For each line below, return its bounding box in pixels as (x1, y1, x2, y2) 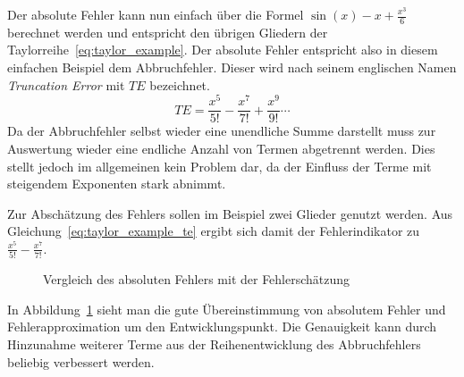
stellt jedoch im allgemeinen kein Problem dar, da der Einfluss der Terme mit (7, 156, 432, 175)
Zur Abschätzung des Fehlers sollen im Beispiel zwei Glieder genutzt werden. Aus (7, 204, 453, 222)
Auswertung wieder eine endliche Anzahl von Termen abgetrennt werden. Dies (7, 138, 435, 157)
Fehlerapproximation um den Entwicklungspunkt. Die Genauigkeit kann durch (7, 317, 437, 336)
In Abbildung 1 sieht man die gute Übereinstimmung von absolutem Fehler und (7, 299, 446, 318)
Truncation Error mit (7, 75, 125, 94)
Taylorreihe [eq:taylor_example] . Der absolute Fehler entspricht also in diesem (7, 40, 438, 59)
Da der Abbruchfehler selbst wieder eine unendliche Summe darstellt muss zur (7, 121, 436, 140)
